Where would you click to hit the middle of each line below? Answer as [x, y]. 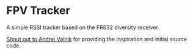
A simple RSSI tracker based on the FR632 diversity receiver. [83, 27]
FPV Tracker [38, 11]
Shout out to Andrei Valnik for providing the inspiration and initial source [97, 39]
